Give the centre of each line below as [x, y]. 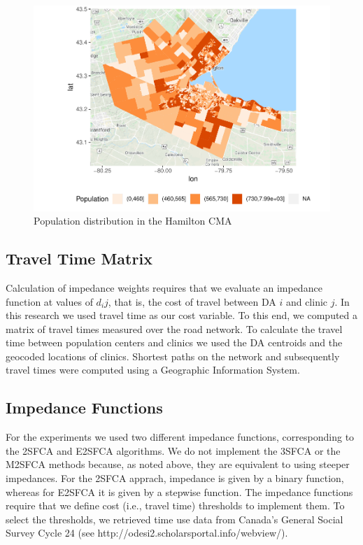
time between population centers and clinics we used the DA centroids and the [174, 342]
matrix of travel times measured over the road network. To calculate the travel [174, 328]
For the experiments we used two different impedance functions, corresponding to [180, 437]
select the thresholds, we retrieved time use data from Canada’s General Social [175, 519]
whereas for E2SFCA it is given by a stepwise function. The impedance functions [179, 491]
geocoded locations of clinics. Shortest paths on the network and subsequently [173, 356]
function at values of [49, 301]
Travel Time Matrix [79, 259]
